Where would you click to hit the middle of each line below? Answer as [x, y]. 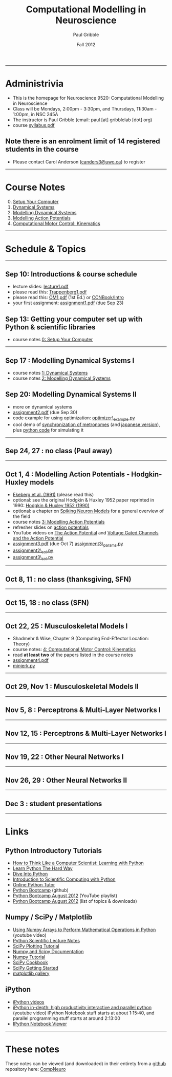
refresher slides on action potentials [51, 527]
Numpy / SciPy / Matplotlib [49, 917]
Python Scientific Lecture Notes [46, 940]
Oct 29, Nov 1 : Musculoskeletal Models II [72, 687]
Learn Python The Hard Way [42, 868]
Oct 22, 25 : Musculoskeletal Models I [67, 626]
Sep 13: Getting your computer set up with [74, 319]
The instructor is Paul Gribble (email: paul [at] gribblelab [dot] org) [82, 120]
